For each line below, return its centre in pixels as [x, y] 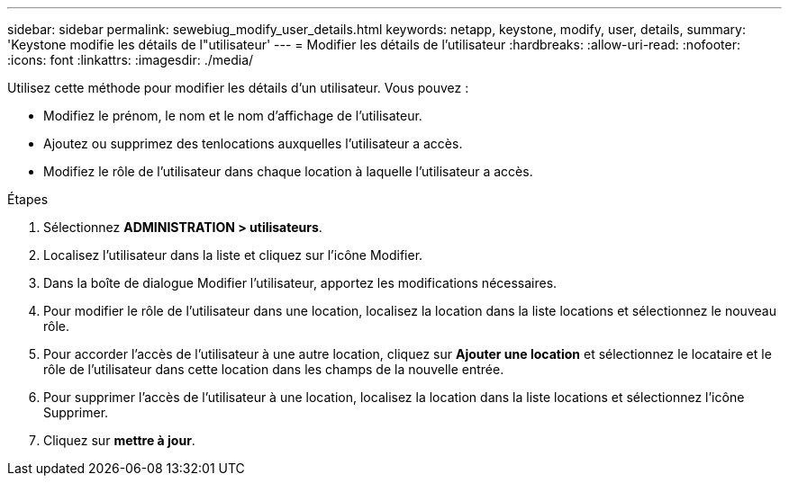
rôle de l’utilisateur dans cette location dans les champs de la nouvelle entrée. [274, 369]
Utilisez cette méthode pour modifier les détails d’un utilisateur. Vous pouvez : [238, 88]
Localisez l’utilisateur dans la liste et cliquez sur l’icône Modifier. [233, 255]
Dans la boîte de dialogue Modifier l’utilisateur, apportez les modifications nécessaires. [300, 283]
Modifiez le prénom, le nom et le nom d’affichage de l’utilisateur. [233, 116]
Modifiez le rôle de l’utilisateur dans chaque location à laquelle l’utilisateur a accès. [288, 171]
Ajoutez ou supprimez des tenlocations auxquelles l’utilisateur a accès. [253, 143]
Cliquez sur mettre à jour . [119, 440]
